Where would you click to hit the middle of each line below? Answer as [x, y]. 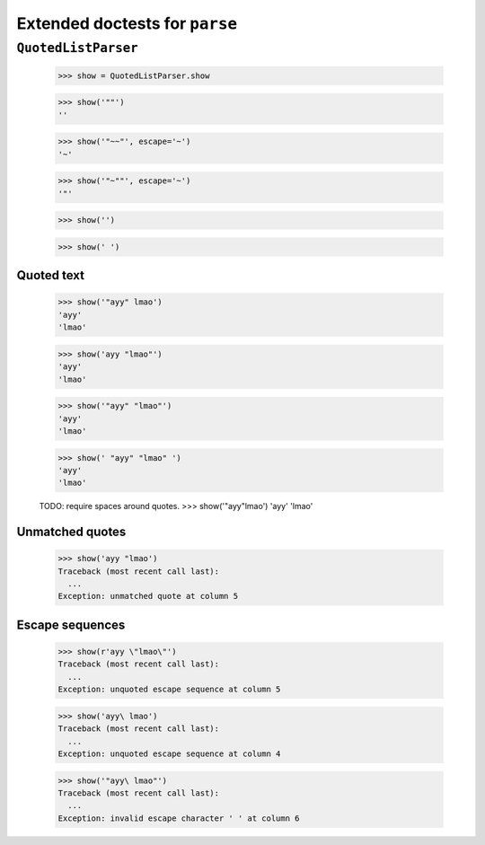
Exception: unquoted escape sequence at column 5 [169, 690]
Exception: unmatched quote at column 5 [148, 596]
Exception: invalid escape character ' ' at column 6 [179, 818]
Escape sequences [71, 625]
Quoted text [51, 275]
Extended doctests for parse [127, 23]
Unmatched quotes [71, 532]
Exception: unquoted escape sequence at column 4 [169, 753]
